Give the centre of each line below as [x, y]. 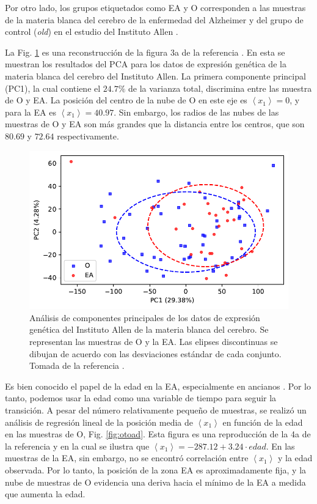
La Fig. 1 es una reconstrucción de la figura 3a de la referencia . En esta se [145, 52]
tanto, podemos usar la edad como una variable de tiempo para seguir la [141, 398]
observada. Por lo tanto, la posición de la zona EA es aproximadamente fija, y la [156, 470]
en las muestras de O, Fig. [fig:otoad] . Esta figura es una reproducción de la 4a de [158, 434]
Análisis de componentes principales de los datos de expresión [145, 317]
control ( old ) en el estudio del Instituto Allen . [92, 31]
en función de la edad [263, 422]
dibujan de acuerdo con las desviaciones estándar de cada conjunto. [155, 353]
